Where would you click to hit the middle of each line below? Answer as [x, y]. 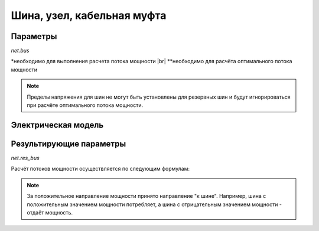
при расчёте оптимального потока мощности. [85, 105]
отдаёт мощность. [50, 212]
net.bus [20, 51]
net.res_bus [25, 158]
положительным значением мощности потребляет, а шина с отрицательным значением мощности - [154, 204]
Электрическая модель [57, 125]
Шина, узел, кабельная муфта [89, 15]
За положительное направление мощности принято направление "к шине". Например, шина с [147, 196]
